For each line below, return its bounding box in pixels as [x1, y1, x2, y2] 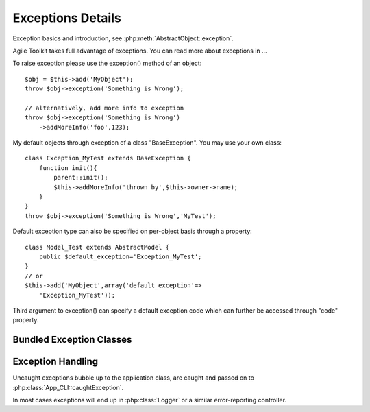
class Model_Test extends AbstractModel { [25, 243, 170, 251]
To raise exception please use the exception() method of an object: [12, 59, 202, 68]
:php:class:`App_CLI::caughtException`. [12, 383, 124, 391]
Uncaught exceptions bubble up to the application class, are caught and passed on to [12, 374, 255, 382]
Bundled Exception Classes [12, 334, 132, 346]
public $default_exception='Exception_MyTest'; [38, 252, 202, 260]
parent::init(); [53, 173, 108, 182]
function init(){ [38, 164, 97, 171]
